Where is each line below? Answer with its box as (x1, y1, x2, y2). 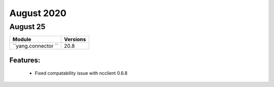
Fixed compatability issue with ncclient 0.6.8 (35, 70, 128, 76)
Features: (9, 56, 41, 64)
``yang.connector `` (12, 43, 58, 50)
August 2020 (9, 8, 67, 19)
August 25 (9, 22, 46, 31)
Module (12, 36, 31, 43)
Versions (63, 36, 86, 43)
